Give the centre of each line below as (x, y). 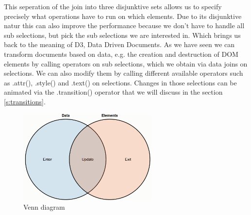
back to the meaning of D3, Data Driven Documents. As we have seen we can (119, 44)
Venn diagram (44, 207)
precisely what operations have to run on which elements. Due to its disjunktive (123, 16)
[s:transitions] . (25, 101)
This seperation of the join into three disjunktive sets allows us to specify (113, 6)
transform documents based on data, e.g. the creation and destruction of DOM (121, 54)
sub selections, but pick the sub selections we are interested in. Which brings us (122, 35)
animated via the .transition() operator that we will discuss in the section (113, 92)
